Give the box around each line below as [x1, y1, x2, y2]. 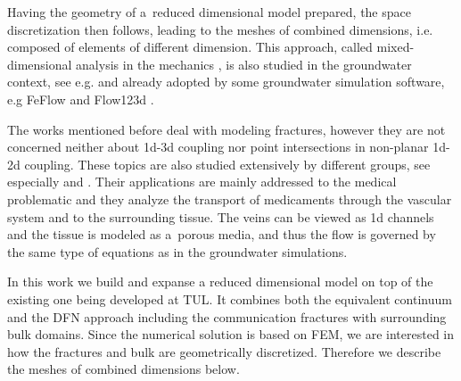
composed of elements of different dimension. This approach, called [7, 37, 373, 56]
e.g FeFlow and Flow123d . [7, 89, 154, 108]
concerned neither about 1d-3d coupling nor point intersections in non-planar [7, 137, 429, 156]
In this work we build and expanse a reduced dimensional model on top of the [7, 272, 433, 291]
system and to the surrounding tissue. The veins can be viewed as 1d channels [7, 207, 434, 226]
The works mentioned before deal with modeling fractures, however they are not [7, 120, 446, 138]
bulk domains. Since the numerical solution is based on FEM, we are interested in [7, 325, 455, 344]
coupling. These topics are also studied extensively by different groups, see [24, 154, 431, 173]
